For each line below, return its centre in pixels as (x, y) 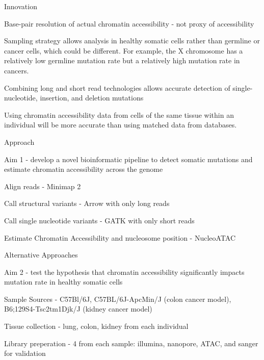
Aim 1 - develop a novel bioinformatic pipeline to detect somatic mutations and (128, 159)
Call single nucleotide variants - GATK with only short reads (99, 220)
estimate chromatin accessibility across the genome (84, 169)
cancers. (17, 70)
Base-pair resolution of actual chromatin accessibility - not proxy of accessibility (129, 23)
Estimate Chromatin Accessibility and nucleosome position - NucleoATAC (120, 237)
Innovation (21, 6)
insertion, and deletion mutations (92, 98)
